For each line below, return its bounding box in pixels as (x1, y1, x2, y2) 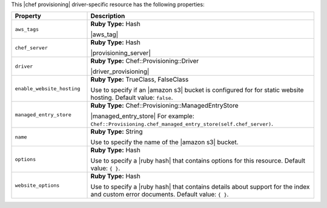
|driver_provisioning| (90, 67, 150, 76)
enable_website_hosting (15, 85, 81, 92)
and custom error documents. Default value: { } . (90, 190, 229, 199)
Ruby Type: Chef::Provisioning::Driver (90, 57, 199, 65)
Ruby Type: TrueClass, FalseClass (90, 76, 189, 84)
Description (90, 12, 125, 21)
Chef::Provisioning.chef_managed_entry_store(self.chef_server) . (90, 120, 274, 128)
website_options (15, 182, 60, 189)
